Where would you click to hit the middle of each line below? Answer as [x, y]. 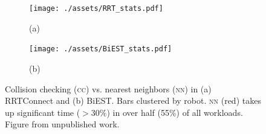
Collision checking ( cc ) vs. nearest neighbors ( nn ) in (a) [108, 88]
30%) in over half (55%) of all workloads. [167, 112]
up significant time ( [43, 112]
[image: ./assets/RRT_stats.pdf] [96, 8]
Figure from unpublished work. [62, 124]
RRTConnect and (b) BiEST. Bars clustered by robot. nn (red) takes [133, 101]
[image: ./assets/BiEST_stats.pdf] [101, 49]
